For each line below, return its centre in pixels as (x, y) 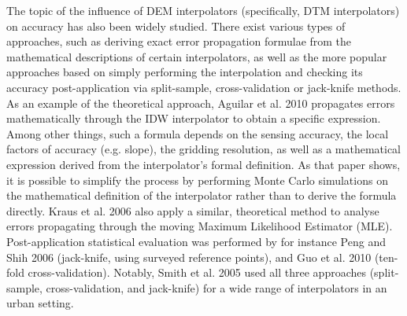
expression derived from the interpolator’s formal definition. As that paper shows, (203, 164)
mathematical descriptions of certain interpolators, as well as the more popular (197, 56)
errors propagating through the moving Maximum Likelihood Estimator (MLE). (200, 226)
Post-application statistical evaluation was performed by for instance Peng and (196, 241)
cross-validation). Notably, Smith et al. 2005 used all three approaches (197, 272)
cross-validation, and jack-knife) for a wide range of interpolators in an (216, 287)
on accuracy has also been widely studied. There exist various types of (176, 26)
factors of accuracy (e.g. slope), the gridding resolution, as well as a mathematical (204, 149)
